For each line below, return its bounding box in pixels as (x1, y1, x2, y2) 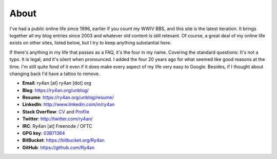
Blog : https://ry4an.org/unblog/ (22, 87, 89, 93)
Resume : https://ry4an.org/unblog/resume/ (22, 95, 114, 101)
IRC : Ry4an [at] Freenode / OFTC (22, 123, 92, 129)
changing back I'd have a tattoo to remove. (9, 71, 100, 77)
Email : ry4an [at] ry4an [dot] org (22, 80, 92, 86)
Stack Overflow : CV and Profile (22, 108, 90, 115)
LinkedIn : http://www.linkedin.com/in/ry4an (22, 101, 115, 107)
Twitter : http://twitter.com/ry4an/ (22, 116, 93, 122)
